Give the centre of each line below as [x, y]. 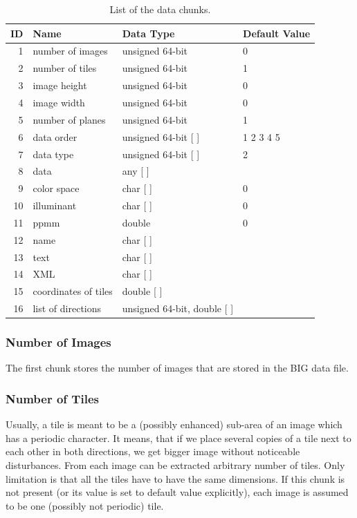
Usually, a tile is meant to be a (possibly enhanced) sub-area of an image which [174, 424]
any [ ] [136, 171]
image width [59, 102]
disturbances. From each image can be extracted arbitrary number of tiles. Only [175, 465]
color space [56, 188]
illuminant [55, 205]
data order [55, 136]
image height [60, 85]
